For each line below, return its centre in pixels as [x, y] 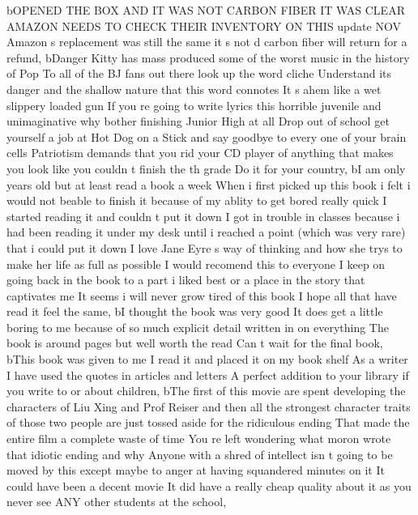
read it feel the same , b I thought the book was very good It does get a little [195, 311]
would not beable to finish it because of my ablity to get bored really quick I [197, 200]
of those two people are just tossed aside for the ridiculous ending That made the [208, 422]
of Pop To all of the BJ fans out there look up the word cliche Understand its [199, 73]
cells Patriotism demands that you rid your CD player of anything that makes [200, 153]
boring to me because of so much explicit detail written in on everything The [198, 327]
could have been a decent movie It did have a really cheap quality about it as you [209, 485]
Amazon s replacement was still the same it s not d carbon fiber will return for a [207, 42]
